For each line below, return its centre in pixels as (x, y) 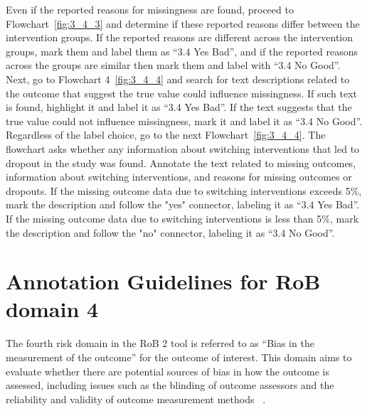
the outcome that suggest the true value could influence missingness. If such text (182, 93)
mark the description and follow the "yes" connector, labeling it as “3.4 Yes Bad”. (183, 204)
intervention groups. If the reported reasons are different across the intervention (180, 37)
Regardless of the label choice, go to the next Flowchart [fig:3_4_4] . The (166, 135)
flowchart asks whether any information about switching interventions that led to (183, 148)
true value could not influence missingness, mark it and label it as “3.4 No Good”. (184, 121)
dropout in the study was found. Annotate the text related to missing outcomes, (181, 162)
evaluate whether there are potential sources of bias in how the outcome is (168, 371)
